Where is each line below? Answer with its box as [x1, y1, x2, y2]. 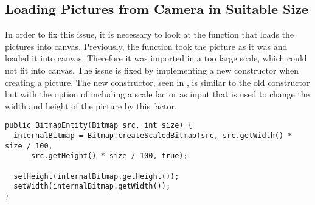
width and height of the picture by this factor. [5, 99, 177, 112]
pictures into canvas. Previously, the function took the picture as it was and [5, 40, 288, 52]
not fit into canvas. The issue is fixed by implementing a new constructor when [5, 63, 299, 76]
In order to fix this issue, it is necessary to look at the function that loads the [5, 28, 294, 41]
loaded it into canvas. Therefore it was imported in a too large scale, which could [5, 52, 307, 64]
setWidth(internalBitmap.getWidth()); [13, 182, 171, 191]
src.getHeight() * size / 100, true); [30, 151, 188, 161]
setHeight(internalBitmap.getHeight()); [13, 172, 179, 181]
